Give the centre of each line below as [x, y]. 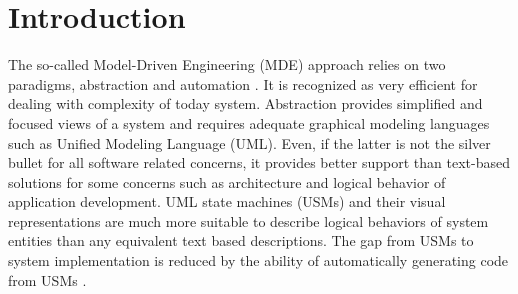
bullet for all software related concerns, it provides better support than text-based [259, 162]
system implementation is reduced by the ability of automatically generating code [258, 260]
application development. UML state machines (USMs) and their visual [227, 201]
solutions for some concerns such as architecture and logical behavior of [227, 181]
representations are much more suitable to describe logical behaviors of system [248, 220]
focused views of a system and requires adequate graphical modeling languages [249, 122]
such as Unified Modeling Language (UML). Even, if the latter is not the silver [249, 142]
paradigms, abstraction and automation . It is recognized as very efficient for [243, 83]
